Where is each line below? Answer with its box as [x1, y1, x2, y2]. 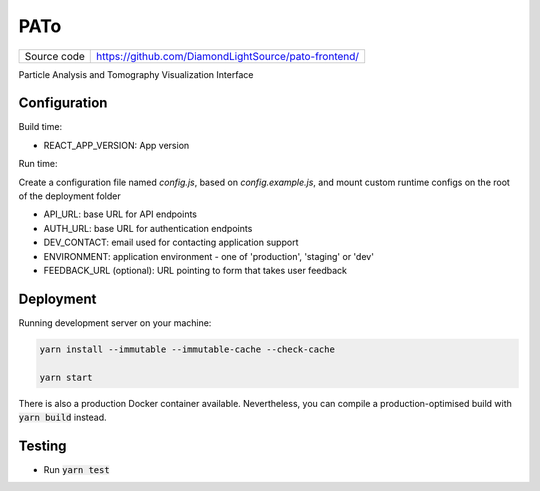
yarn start [39, 371, 93, 383]
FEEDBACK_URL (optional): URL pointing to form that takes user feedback [43, 264, 348, 276]
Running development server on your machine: [18, 316, 212, 329]
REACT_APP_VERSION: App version [43, 139, 190, 151]
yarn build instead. [18, 411, 107, 424]
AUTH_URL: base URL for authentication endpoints [43, 222, 253, 234]
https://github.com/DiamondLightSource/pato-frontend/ [96, 49, 360, 63]
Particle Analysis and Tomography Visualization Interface [18, 68, 254, 80]
